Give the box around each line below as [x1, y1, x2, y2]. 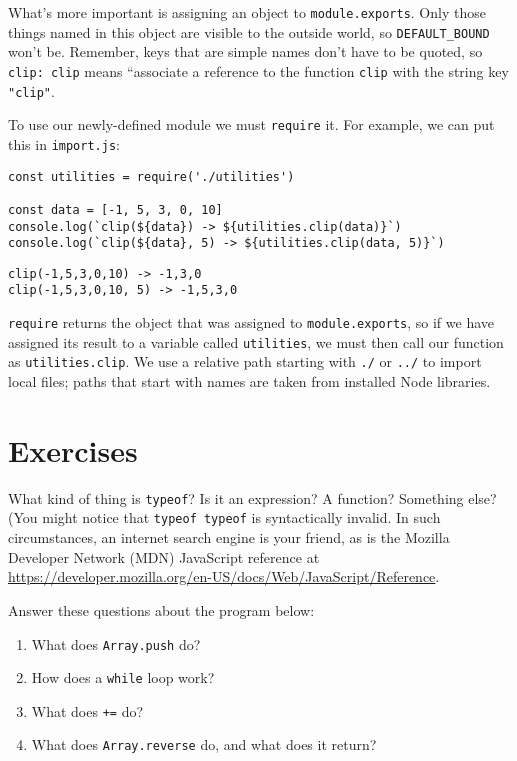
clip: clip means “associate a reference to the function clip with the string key [8, 60, 509, 81]
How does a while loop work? [31, 667, 215, 688]
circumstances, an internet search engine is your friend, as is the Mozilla [8, 527, 450, 548]
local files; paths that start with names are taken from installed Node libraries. [8, 371, 491, 392]
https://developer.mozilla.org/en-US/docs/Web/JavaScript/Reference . [8, 566, 440, 587]
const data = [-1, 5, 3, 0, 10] [8, 202, 223, 217]
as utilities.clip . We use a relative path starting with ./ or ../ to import [8, 351, 482, 372]
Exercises [8, 429, 138, 470]
